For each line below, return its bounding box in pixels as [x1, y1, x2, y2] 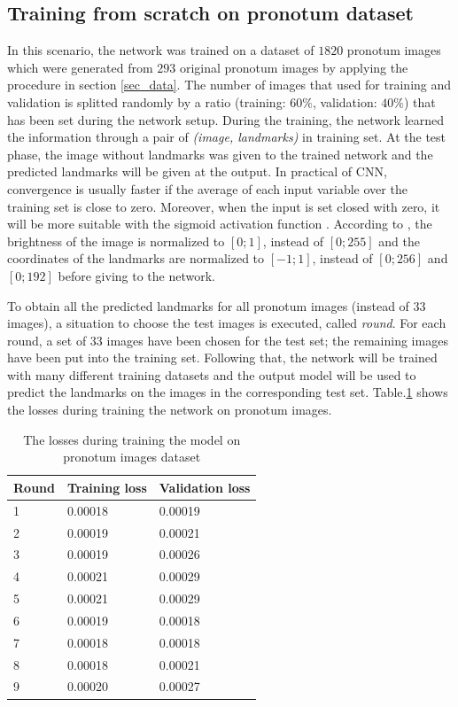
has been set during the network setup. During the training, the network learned [7, 110, 445, 128]
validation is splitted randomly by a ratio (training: [7, 92, 286, 111]
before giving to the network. [58, 266, 215, 284]
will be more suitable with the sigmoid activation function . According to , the [7, 214, 432, 233]
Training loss [66, 478, 147, 496]
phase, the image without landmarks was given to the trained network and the [7, 144, 433, 163]
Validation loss [159, 478, 251, 496]
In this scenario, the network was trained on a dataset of [7, 41, 314, 59]
